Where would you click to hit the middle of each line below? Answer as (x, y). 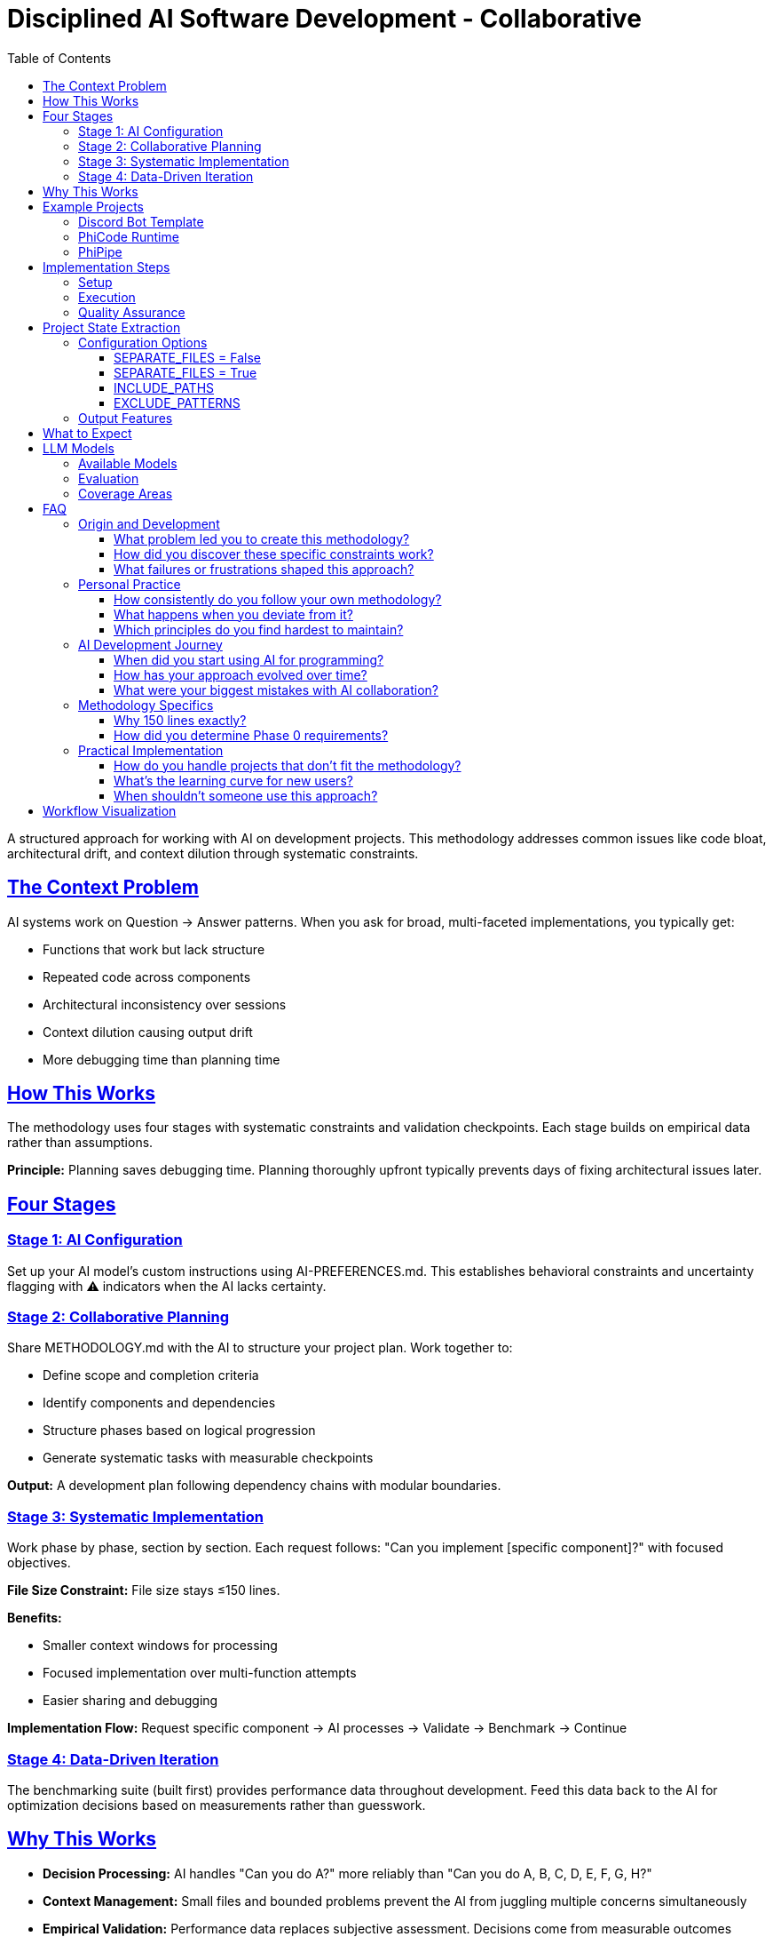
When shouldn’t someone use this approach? (246, 795)
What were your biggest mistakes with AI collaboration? (276, 690)
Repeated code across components (147, 976)
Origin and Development (149, 523)
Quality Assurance (132, 312)
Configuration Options (143, 342)
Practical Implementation (151, 750)
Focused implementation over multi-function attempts (200, 1673)
